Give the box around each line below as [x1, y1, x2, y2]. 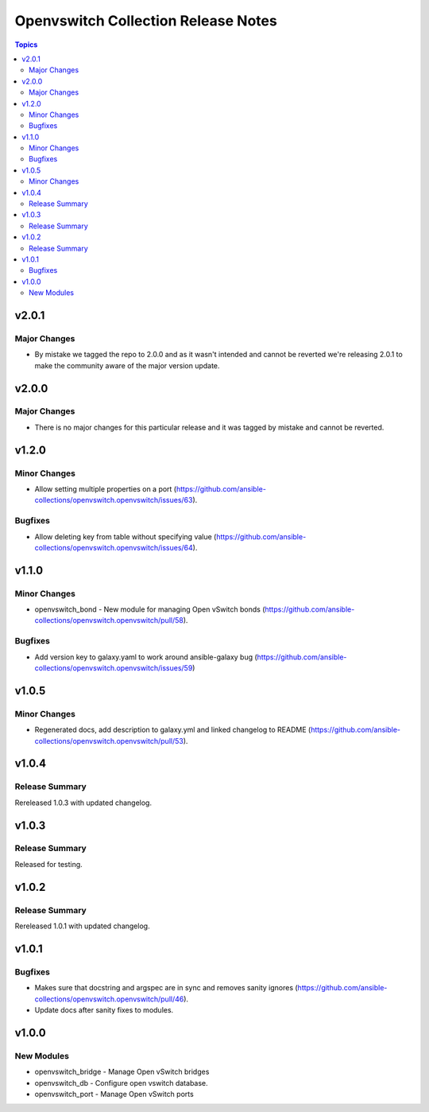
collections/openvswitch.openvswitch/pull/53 [34, 736, 184, 745]
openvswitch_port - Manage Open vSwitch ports [34, 1089, 194, 1098]
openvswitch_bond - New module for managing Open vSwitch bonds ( [34, 605, 265, 614]
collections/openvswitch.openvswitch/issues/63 [34, 496, 193, 505]
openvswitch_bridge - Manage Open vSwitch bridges [34, 1067, 210, 1077]
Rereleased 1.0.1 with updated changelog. [14, 921, 150, 931]
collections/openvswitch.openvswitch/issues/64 [34, 542, 194, 552]
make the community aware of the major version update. [34, 360, 220, 370]
